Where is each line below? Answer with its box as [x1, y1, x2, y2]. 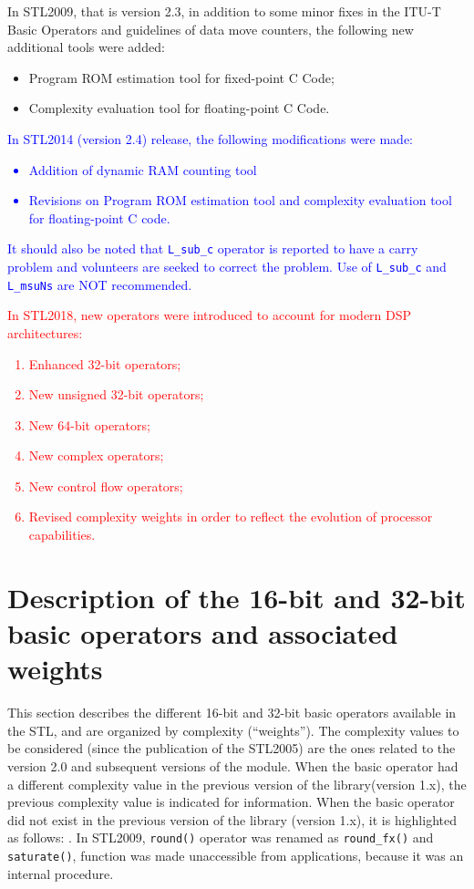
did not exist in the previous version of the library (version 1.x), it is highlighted [7, 810, 457, 829]
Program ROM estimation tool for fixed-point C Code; [28, 67, 335, 87]
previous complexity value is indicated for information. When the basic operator [7, 792, 455, 811]
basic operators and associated [7, 615, 398, 652]
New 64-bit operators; [28, 415, 150, 434]
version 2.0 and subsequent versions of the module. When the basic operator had [7, 756, 459, 775]
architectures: [7, 323, 83, 342]
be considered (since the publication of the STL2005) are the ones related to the [7, 739, 456, 758]
